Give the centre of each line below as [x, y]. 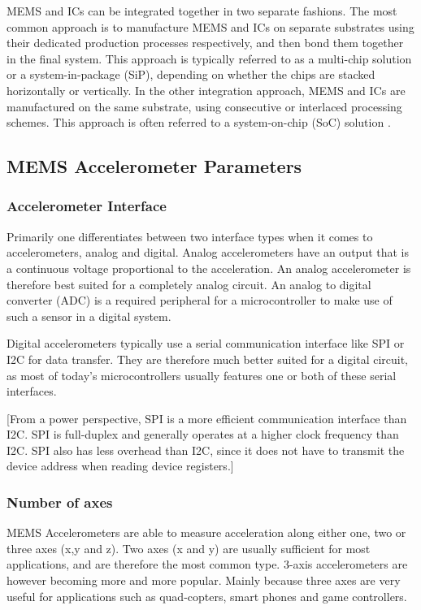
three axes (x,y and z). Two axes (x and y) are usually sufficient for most [189, 548]
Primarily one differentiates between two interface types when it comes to [190, 236]
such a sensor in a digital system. [89, 316]
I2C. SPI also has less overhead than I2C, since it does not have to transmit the [206, 450]
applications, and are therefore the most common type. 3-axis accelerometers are [207, 564]
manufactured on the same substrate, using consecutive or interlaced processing [204, 106]
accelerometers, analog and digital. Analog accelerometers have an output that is [208, 252]
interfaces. [32, 391]
